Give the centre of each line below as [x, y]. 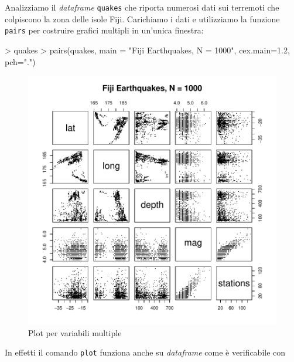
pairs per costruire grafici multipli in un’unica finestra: [104, 30]
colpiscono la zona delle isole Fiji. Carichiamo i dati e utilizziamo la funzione [142, 18]
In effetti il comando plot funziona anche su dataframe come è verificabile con [145, 352]
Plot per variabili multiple [75, 332]
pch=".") [20, 61]
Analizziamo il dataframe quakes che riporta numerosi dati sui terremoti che [142, 7]
